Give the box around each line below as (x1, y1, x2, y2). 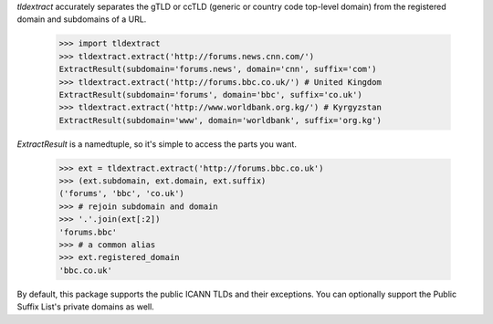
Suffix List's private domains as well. (16, 301, 154, 312)
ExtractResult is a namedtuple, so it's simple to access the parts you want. (16, 138, 297, 150)
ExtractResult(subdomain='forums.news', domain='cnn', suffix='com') (58, 64, 377, 75)
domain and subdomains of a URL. (16, 14, 147, 25)
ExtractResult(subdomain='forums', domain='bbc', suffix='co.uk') (58, 89, 362, 99)
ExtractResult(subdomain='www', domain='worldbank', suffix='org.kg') (58, 115, 383, 125)
